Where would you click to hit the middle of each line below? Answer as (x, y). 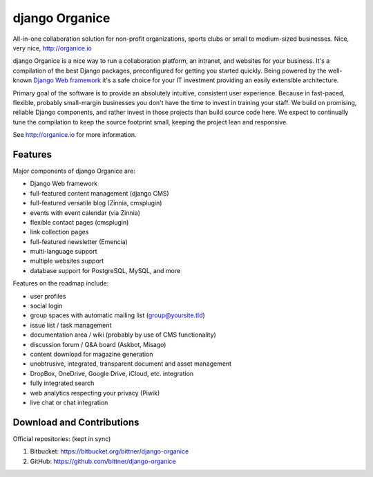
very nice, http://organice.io (52, 48)
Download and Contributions (76, 422)
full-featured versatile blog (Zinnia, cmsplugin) (96, 203)
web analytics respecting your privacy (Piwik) (95, 393)
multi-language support (64, 252)
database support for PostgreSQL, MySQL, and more (105, 270)
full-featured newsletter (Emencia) (79, 241)
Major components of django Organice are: (74, 171)
